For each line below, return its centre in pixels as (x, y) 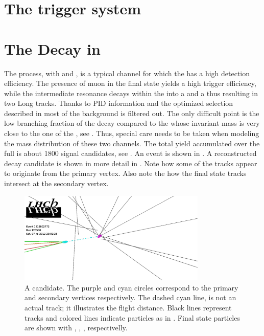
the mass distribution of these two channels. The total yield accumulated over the (132, 143)
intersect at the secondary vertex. (56, 183)
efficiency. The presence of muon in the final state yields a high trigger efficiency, (130, 83)
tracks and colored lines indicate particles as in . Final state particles (132, 317)
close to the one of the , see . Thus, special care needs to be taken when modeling (132, 133)
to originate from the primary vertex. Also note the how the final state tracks (125, 173)
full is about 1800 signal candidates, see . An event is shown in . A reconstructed (130, 153)
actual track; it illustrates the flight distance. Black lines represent (128, 308)
